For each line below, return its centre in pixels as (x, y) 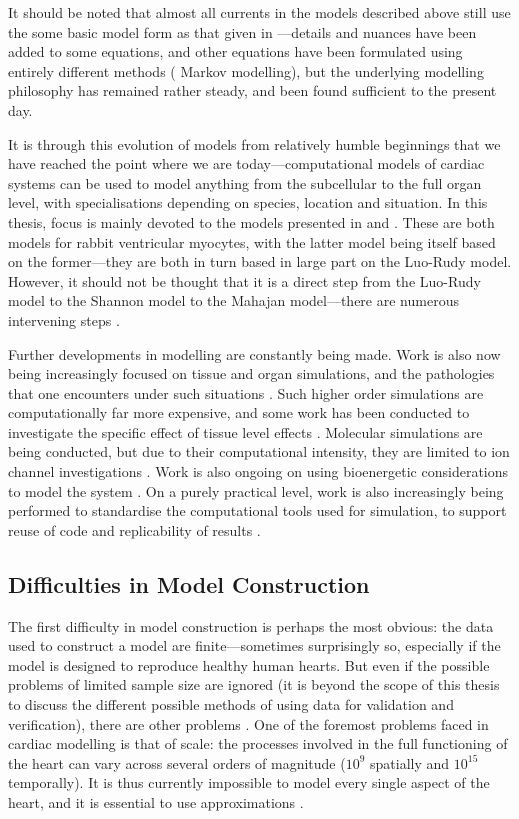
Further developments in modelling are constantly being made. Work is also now (254, 353)
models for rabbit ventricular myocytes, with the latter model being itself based (252, 241)
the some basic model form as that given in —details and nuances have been (242, 31)
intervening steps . (64, 319)
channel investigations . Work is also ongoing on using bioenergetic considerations (258, 471)
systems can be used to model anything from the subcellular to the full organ (245, 182)
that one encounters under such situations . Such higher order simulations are (246, 392)
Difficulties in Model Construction (189, 583)
